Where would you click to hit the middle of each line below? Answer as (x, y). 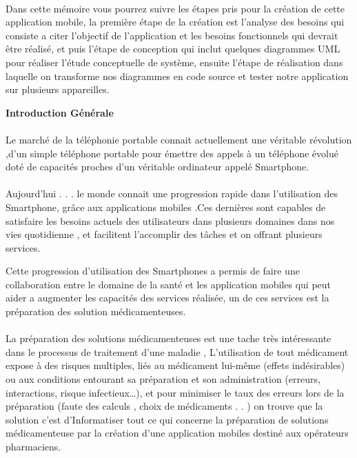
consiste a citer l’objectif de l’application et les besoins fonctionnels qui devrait (172, 35)
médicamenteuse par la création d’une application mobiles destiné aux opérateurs (177, 433)
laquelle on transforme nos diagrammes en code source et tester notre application (177, 76)
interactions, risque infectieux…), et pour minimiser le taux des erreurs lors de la (175, 392)
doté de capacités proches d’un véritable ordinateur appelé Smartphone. (157, 167)
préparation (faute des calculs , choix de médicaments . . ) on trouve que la (164, 406)
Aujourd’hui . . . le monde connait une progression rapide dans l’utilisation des (172, 193)
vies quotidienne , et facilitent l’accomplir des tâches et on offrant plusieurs (164, 234)
